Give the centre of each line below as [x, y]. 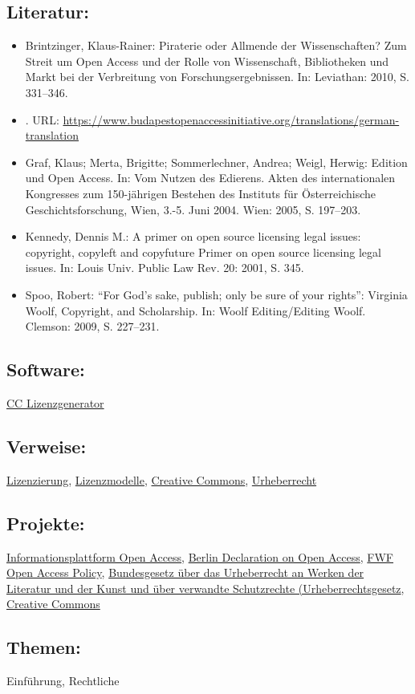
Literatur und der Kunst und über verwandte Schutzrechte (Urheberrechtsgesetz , [205, 588]
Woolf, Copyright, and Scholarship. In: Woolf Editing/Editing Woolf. [195, 310]
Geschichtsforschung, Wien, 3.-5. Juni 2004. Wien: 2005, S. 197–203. [193, 209]
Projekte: [46, 523]
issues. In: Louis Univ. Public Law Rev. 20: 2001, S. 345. [165, 268]
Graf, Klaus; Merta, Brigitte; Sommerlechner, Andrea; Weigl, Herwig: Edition [216, 162]
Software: [46, 369]
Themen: [44, 647]
